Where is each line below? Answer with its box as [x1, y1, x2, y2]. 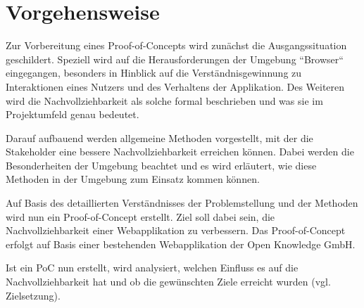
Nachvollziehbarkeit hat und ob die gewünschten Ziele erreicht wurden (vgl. [6, 274, 331, 289]
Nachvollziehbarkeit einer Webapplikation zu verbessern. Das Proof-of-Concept [6, 223, 346, 238]
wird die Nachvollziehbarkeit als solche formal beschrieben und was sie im [6, 93, 323, 108]
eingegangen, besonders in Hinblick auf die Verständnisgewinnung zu [6, 65, 302, 80]
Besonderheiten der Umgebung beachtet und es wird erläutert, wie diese [6, 158, 317, 172]
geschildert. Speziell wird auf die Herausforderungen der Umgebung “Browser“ [6, 51, 344, 66]
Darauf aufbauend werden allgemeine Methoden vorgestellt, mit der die [6, 130, 313, 145]
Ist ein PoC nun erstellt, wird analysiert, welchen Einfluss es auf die [6, 260, 299, 275]
